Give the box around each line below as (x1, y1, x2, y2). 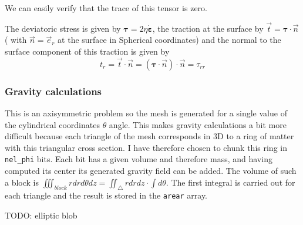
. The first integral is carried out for (166, 176, 295, 188)
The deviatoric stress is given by (5, 22, 121, 34)
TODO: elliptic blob (5, 209, 78, 221)
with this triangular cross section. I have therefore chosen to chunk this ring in (5, 141, 287, 153)
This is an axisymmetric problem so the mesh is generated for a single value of (5, 107, 287, 119)
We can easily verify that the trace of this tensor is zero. (5, 2, 207, 14)
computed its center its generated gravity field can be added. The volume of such (5, 164, 297, 177)
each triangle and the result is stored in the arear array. (5, 189, 208, 202)
